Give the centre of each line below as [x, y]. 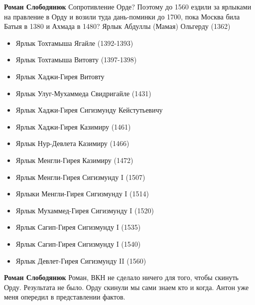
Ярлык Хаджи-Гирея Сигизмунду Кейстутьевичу [89, 110]
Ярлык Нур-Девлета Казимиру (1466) [72, 143]
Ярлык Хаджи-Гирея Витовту [60, 76]
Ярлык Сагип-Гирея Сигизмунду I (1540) [78, 243]
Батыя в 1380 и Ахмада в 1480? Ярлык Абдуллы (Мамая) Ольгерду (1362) [117, 26]
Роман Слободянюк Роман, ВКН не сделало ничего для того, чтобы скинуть [121, 277]
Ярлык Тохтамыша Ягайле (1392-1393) [74, 43]
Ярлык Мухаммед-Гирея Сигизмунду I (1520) [85, 210]
